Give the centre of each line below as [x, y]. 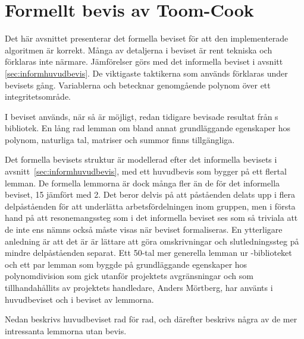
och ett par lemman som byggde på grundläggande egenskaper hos [126, 264]
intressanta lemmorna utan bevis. [66, 330]
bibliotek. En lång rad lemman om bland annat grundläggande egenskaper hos [148, 128]
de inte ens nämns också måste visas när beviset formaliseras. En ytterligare [144, 229]
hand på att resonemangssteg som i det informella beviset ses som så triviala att [151, 218]
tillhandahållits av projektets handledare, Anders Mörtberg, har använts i [139, 287]
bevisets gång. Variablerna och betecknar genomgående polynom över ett [138, 85]
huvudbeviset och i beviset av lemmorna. [79, 299]
